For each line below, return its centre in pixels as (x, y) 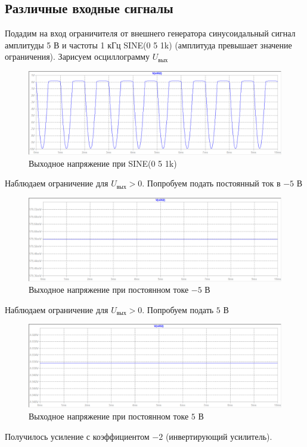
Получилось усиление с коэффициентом (77, 436)
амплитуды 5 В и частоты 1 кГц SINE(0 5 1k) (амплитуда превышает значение (148, 45)
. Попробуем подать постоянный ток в (211, 183)
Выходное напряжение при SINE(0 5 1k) (103, 163)
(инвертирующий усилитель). (219, 436)
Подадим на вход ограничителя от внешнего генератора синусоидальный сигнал (150, 33)
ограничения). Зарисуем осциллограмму (77, 56)
